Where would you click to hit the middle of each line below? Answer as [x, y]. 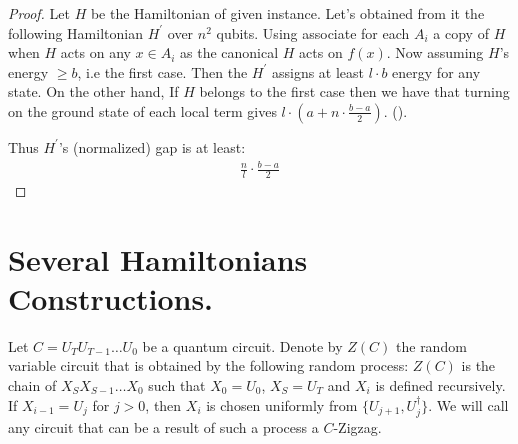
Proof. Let [39, 13]
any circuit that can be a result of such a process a [163, 427]
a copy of [461, 32]
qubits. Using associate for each [313, 32]
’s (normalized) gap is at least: [152, 146]
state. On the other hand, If [93, 91]
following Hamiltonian [75, 32]
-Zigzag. [357, 427]
